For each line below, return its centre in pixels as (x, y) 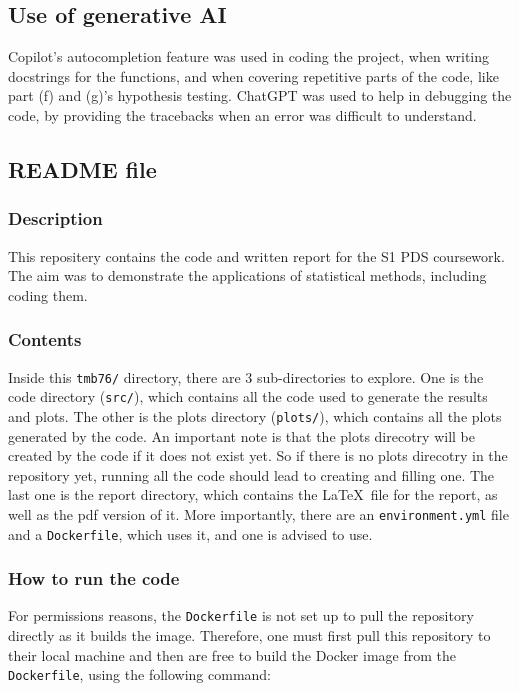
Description (55, 218)
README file (82, 168)
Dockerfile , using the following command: (140, 674)
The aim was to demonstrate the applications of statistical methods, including (247, 275)
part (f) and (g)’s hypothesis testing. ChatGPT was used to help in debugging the (260, 95)
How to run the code (94, 578)
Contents (45, 339)
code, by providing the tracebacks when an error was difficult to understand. (242, 114)
